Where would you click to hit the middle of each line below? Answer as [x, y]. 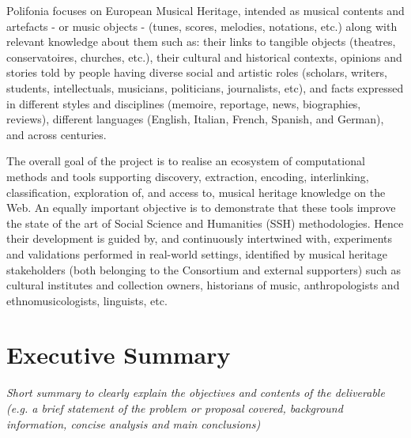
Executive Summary [119, 355]
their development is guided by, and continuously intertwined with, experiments [200, 238]
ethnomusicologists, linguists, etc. [87, 300]
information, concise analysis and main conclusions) [134, 423]
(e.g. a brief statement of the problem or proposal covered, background [175, 408]
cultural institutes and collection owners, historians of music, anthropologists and [203, 285]
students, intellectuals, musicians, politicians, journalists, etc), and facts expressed [205, 87]
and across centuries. [57, 134]
